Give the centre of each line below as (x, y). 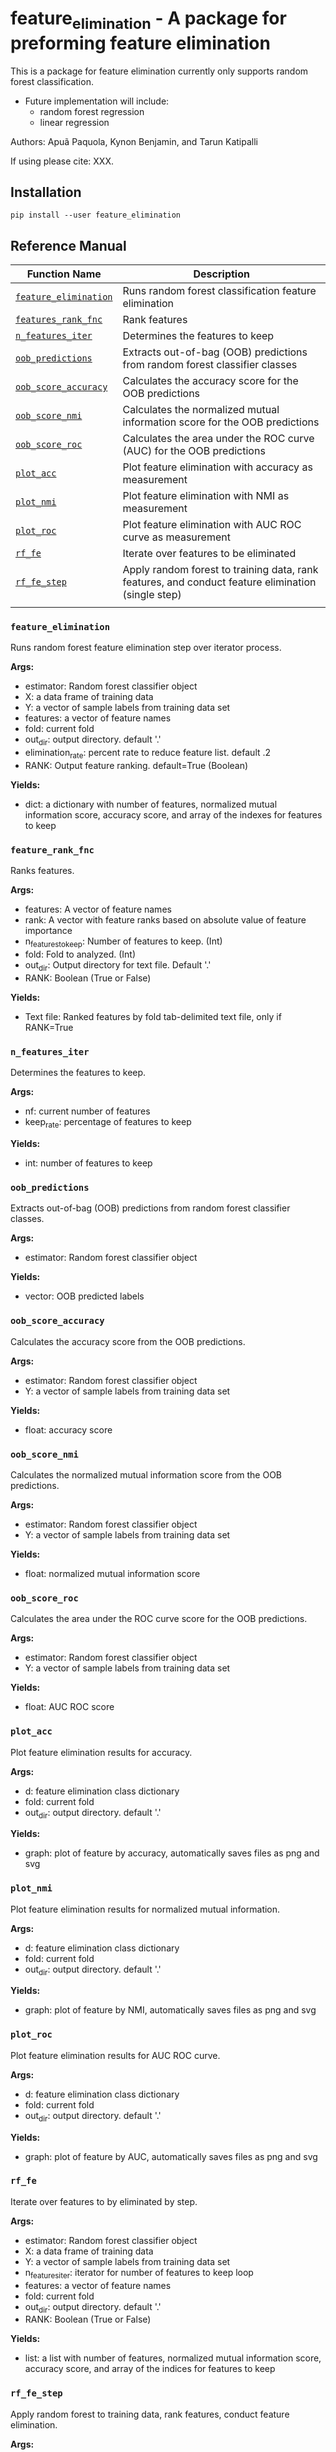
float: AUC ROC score (69, 1707)
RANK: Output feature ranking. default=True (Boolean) (136, 766)
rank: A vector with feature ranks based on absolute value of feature (165, 920)
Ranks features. (42, 871)
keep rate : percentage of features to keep (108, 1123)
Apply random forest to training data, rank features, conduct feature (150, 2414)
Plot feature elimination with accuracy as (217, 467)
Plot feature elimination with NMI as (206, 496)
